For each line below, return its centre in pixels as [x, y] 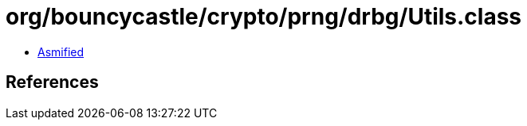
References [52, 82]
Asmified [61, 52]
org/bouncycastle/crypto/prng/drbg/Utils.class [264, 17]
